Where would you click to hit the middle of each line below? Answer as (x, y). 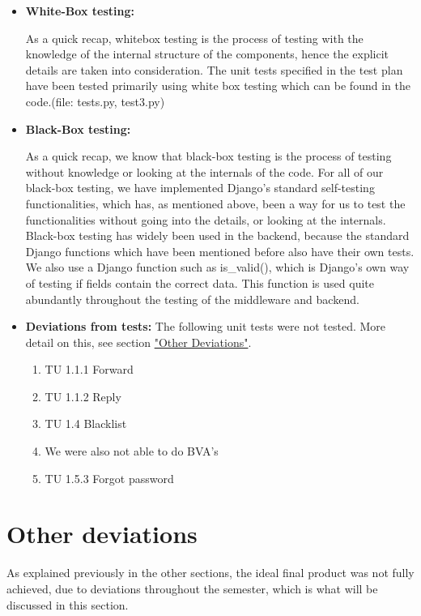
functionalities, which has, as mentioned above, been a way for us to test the (215, 203)
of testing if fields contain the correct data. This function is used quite (200, 282)
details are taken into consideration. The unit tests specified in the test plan (214, 69)
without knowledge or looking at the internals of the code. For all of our (204, 171)
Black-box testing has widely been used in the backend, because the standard (217, 235)
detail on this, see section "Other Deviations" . (138, 342)
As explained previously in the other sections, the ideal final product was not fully (210, 573)
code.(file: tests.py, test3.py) (95, 101)
